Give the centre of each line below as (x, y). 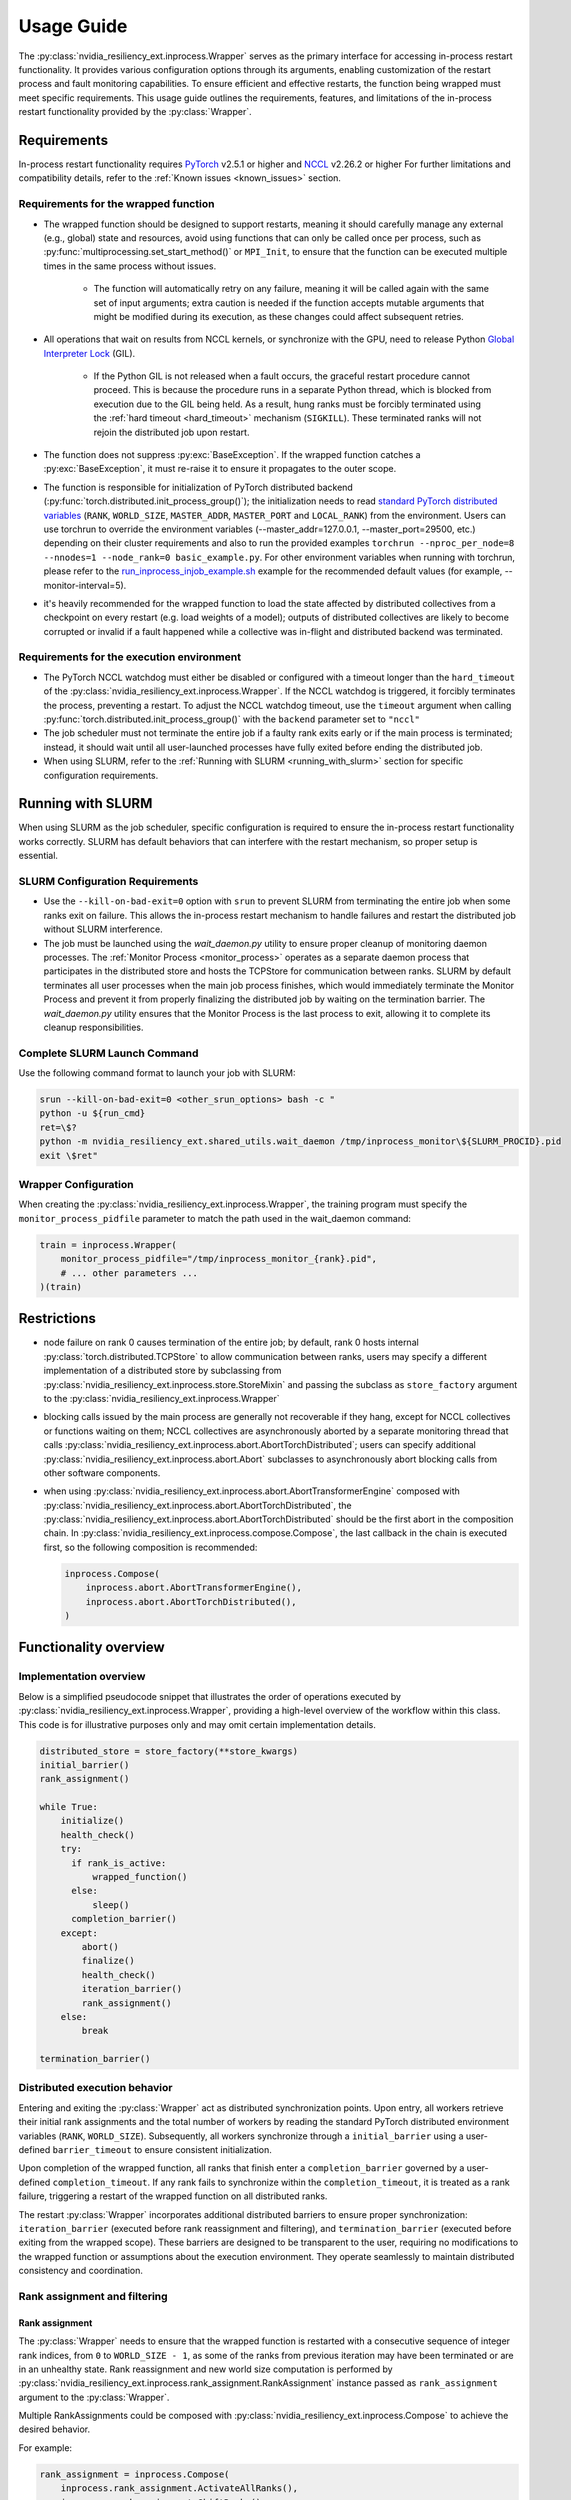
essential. (38, 856)
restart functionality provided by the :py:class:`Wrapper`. (135, 112)
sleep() (110, 1904)
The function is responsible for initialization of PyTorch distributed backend (198, 487)
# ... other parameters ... (129, 1273)
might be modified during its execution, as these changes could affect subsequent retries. (278, 316)
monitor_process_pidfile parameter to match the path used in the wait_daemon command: (215, 1218)
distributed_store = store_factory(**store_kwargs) (169, 1751)
